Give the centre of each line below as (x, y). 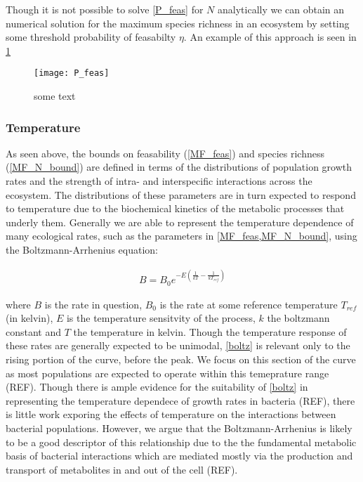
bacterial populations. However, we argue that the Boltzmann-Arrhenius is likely (179, 428)
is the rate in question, (93, 304)
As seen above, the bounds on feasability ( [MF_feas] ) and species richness (165, 153)
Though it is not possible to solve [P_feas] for (105, 9)
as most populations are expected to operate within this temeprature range (167, 373)
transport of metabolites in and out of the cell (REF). (122, 469)
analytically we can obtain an (281, 9)
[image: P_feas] (72, 73)
